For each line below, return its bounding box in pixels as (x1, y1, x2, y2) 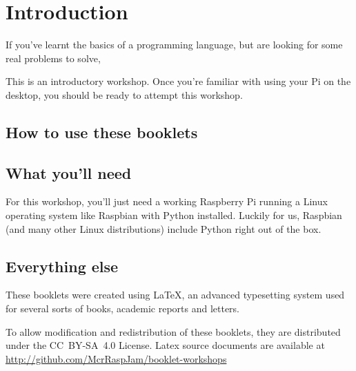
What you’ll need (6, 162, 132, 183)
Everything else (6, 255, 119, 276)
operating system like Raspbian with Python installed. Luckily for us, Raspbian (6, 208, 342, 222)
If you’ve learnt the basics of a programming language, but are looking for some (6, 37, 343, 52)
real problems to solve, (6, 50, 101, 65)
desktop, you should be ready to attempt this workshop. (6, 87, 243, 102)
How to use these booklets (6, 121, 198, 142)
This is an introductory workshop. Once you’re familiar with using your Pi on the (6, 74, 351, 88)
